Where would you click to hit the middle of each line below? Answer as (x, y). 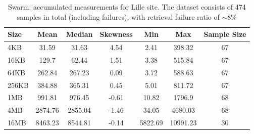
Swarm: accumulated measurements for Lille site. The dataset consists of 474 (127, 7)
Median (79, 34)
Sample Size (225, 34)
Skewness (116, 34)
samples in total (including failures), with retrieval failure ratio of (118, 16)
